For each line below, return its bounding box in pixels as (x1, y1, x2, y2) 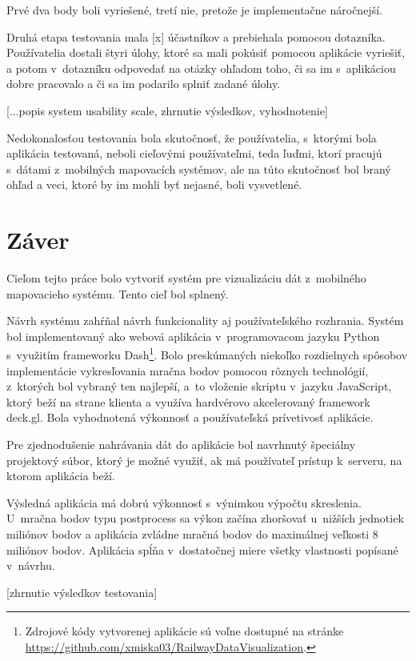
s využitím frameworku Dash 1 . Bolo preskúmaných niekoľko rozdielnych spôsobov (6, 344, 408, 363)
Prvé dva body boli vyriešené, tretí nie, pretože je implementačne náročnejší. (6, 2, 382, 18)
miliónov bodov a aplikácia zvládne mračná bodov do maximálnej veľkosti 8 (6, 526, 378, 543)
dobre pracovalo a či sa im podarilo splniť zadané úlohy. (6, 75, 281, 92)
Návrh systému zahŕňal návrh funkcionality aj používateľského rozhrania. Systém (6, 312, 404, 329)
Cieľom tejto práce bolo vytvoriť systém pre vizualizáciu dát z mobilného (6, 270, 366, 286)
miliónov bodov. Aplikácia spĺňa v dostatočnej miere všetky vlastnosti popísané (6, 541, 398, 558)
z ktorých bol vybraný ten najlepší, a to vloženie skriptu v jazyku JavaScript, (6, 378, 392, 395)
